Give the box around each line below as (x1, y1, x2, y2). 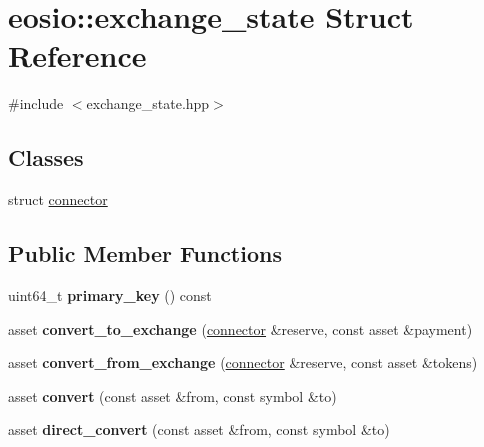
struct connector (8, 189, 108, 210)
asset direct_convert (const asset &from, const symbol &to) (8, 419, 390, 440)
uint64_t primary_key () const (8, 284, 212, 305)
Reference (8, 35, 147, 76)
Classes (8, 142, 84, 173)
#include (8, 93, 64, 114)
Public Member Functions (8, 238, 282, 269)
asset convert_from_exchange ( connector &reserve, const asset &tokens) (8, 352, 478, 373)
